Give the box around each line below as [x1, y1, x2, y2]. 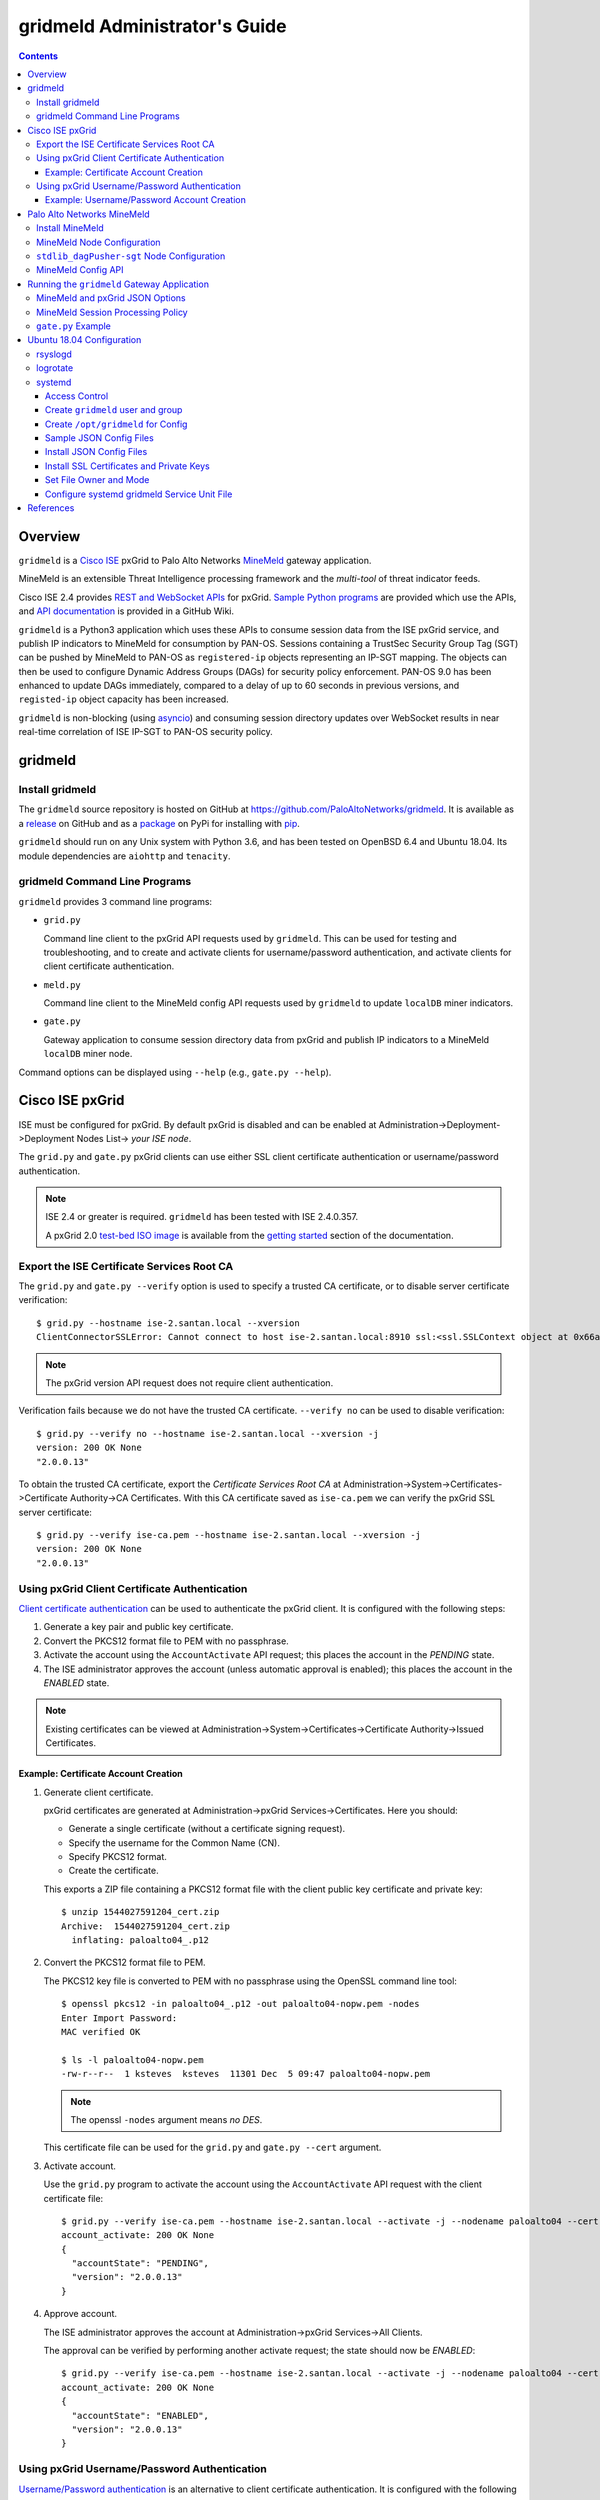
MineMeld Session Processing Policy [36, 306, 189, 318]
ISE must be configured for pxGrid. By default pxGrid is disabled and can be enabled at [18, 1118, 377, 1130]
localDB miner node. [43, 1048, 133, 1060]
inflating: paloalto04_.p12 [71, 1935, 210, 1946]
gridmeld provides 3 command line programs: [18, 895, 213, 907]
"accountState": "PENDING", [71, 2258, 210, 2269]
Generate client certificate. [43, 1786, 154, 1798]
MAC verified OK [61, 2026, 141, 2037]
